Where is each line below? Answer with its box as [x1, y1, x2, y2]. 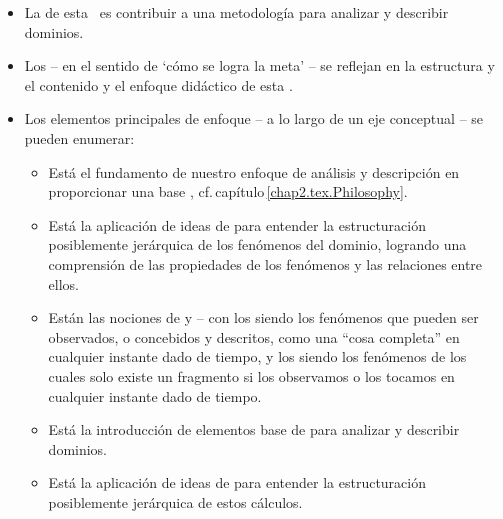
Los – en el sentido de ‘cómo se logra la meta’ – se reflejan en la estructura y [24, 55, 495, 76]
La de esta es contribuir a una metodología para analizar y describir [24, 2, 449, 22]
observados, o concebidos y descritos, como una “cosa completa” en [48, 326, 460, 347]
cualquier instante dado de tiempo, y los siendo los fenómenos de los [48, 346, 467, 367]
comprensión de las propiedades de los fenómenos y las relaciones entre [48, 253, 483, 274]
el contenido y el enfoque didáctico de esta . [24, 74, 293, 95]
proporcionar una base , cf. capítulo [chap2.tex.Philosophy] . [48, 181, 408, 202]
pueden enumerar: [24, 127, 135, 148]
